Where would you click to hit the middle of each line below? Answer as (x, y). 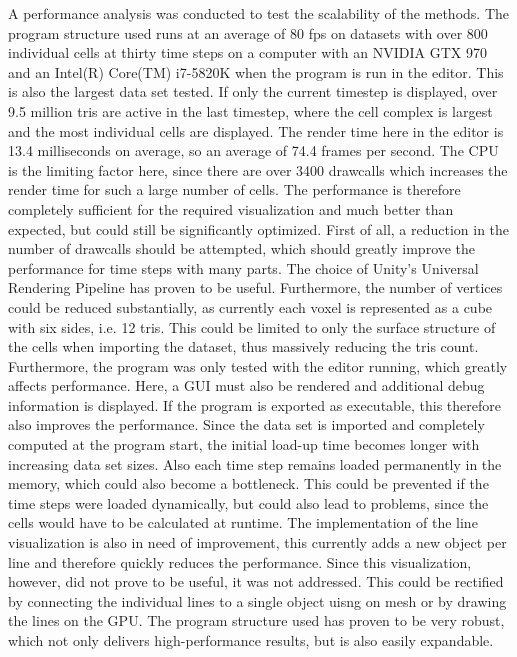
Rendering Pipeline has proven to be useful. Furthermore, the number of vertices (255, 287)
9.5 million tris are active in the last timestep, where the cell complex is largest (250, 110)
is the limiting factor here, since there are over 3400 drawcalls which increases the (258, 169)
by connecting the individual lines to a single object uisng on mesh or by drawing (257, 600)
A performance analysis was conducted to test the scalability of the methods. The (259, 13)
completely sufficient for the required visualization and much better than (231, 208)
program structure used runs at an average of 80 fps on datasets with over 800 (248, 32)
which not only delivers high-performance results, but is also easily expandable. (251, 640)
